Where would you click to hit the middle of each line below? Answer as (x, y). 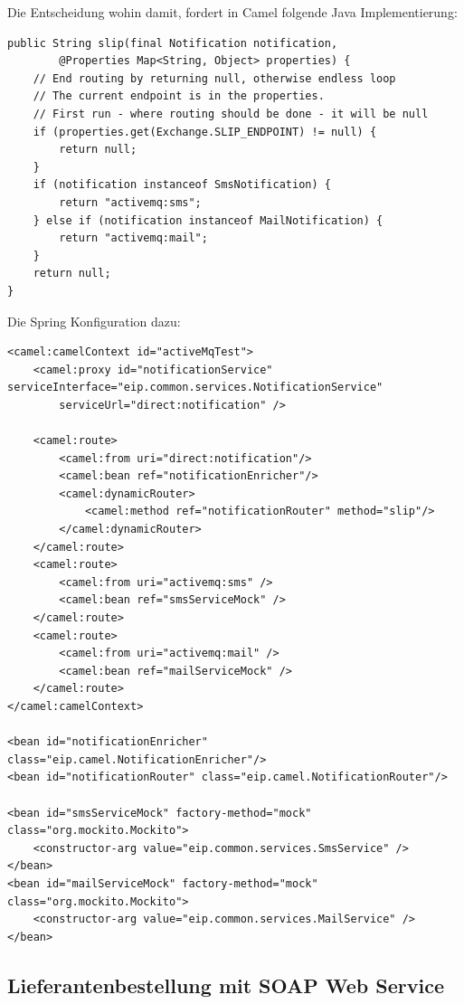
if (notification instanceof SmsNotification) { (182, 185)
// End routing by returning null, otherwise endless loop (214, 78)
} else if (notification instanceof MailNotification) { (208, 220)
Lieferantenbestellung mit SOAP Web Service (226, 985)
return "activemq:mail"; (133, 238)
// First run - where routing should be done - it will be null (231, 114)
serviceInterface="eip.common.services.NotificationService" (195, 388)
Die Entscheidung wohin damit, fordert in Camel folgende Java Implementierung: (232, 12)
